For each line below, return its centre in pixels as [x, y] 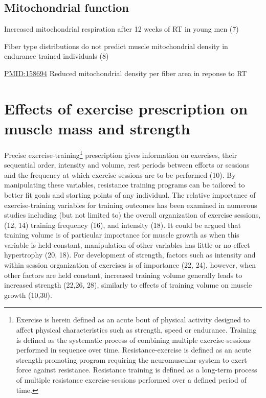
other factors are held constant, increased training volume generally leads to [123, 275]
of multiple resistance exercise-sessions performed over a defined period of [131, 380]
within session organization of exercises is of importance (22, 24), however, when [130, 265]
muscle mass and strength [97, 128]
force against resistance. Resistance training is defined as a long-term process [137, 370]
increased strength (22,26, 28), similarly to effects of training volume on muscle [128, 285]
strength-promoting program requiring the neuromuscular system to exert [131, 359]
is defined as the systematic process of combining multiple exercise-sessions [133, 340]
